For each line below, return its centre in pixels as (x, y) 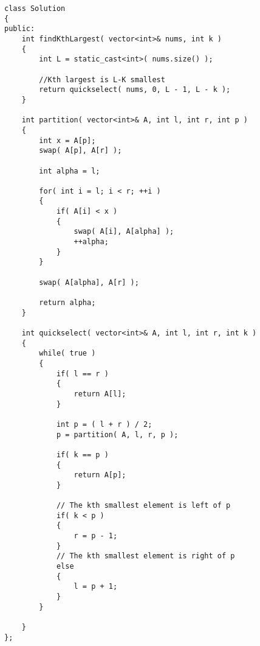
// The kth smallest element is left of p (143, 506)
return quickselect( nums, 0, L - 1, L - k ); (135, 90)
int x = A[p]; (67, 140)
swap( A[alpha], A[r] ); (89, 282)
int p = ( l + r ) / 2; (104, 424)
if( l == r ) (82, 374)
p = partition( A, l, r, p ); (117, 434)
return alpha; (67, 303)
